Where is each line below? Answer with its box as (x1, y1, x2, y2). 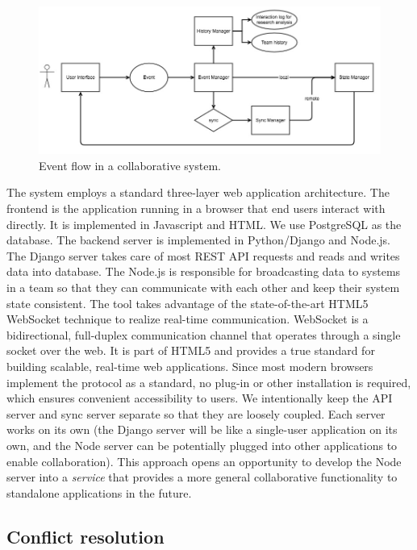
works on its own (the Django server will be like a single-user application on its (6, 421, 398, 438)
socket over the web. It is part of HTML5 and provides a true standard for (6, 342, 375, 359)
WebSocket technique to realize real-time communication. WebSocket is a (6, 310, 369, 327)
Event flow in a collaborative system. (39, 156, 221, 173)
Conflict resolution (6, 523, 165, 548)
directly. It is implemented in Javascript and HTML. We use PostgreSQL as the (6, 215, 402, 232)
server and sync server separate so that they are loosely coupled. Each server (6, 405, 386, 422)
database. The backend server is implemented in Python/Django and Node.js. (6, 231, 391, 248)
